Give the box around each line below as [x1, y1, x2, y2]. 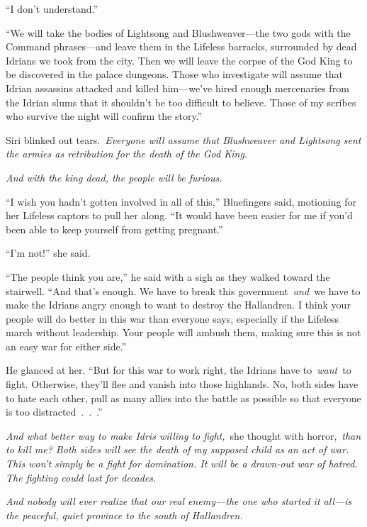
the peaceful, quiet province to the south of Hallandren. [6, 507, 243, 522]
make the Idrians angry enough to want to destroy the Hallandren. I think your [6, 297, 351, 312]
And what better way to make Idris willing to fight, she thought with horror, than [6, 428, 361, 443]
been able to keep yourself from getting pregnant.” [6, 221, 223, 236]
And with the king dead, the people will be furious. [6, 170, 222, 184]
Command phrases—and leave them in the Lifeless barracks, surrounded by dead [6, 39, 357, 54]
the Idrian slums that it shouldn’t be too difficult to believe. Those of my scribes [6, 94, 356, 109]
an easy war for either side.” [6, 338, 127, 353]
